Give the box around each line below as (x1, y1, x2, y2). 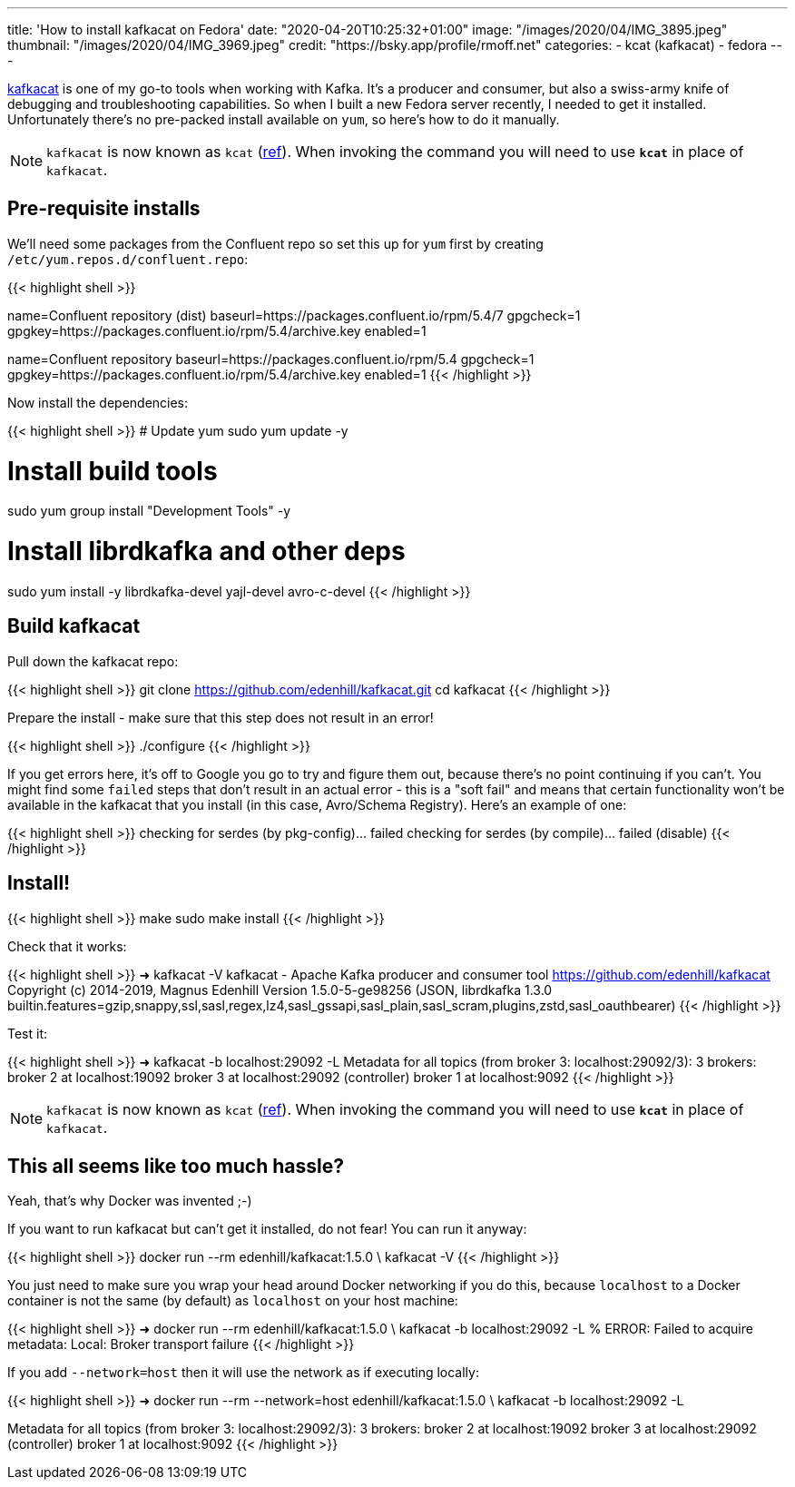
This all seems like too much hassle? (7, 1154, 344, 1177)
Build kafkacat (7, 615, 141, 638)
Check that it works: (7, 938, 127, 954)
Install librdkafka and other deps (7, 536, 406, 567)
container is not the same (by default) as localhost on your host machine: (7, 1293, 458, 1309)
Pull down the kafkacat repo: (7, 653, 179, 669)
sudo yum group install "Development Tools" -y (7, 503, 291, 519)
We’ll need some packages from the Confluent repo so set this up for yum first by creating (7, 235, 544, 251)
